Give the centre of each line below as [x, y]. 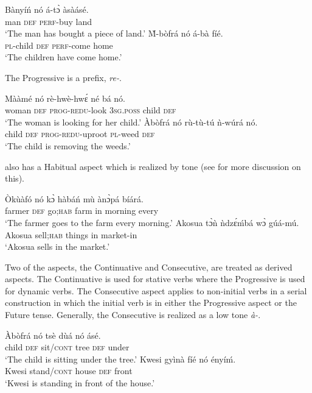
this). [15, 178]
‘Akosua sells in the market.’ [57, 246]
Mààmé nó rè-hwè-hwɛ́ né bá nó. [65, 98]
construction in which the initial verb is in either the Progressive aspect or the [151, 303]
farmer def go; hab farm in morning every [82, 211]
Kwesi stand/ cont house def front [69, 371]
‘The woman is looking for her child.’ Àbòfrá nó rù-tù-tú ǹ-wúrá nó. [131, 122]
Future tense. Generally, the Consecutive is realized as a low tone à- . [133, 315]
